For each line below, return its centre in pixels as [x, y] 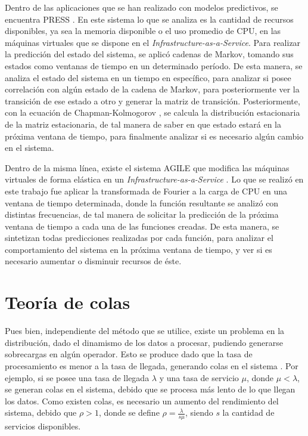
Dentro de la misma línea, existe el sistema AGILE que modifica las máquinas [147, 167]
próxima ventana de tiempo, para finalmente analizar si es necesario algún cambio [154, 136]
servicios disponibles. [43, 426]
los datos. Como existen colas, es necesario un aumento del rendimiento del [142, 401]
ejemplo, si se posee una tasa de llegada [77, 377]
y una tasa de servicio [199, 377]
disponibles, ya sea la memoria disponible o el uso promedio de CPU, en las [143, 31]
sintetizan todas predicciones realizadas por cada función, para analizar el [139, 238]
